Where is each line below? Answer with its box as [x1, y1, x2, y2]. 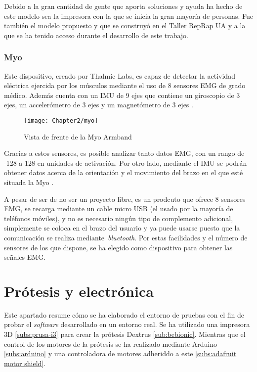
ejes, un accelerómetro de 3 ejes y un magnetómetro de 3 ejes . [4, 99, 193, 110]
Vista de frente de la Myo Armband [24, 131, 132, 141]
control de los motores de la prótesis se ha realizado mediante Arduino [4, 338, 217, 349]
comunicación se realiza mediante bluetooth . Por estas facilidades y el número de [4, 232, 248, 242]
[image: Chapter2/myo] [24, 117, 98, 124]
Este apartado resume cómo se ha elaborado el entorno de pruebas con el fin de [4, 309, 244, 320]
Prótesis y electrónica [4, 280, 154, 301]
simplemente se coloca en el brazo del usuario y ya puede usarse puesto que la [4, 223, 240, 233]
